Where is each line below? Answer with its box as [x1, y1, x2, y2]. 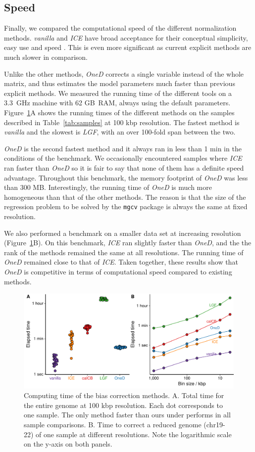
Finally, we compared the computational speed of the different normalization [4, 23, 237, 33]
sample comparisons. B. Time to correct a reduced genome [24, 419, 202, 430]
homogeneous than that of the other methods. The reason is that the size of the [4, 191, 246, 202]
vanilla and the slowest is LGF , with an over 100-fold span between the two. [4, 127, 236, 137]
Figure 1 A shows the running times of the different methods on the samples [4, 107, 235, 117]
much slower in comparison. [4, 51, 88, 62]
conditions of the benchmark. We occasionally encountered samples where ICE [4, 153, 242, 163]
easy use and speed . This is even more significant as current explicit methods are [4, 42, 252, 52]
